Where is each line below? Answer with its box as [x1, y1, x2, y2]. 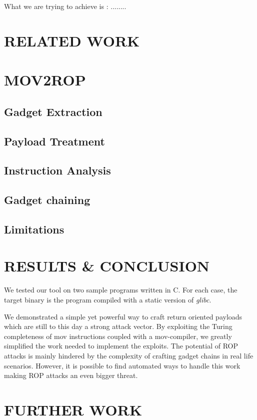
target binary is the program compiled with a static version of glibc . [4, 294, 211, 304]
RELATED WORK [4, 30, 140, 50]
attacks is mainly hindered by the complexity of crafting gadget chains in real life [4, 350, 253, 360]
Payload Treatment [4, 133, 105, 148]
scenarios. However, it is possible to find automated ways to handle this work [4, 360, 240, 370]
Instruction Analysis [4, 162, 111, 178]
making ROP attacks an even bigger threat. [4, 370, 138, 380]
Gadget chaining [4, 192, 90, 207]
